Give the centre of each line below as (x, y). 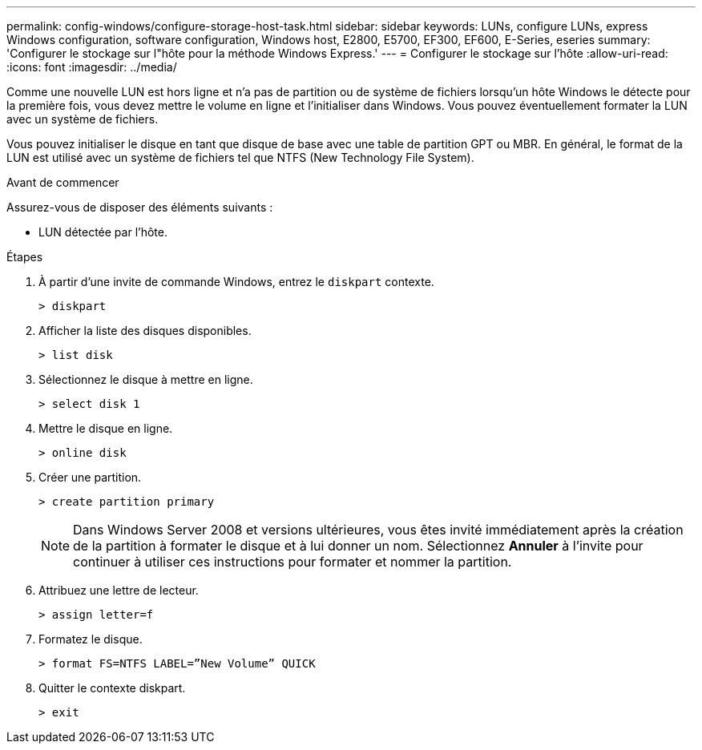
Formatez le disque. (91, 639)
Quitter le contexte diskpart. (112, 688)
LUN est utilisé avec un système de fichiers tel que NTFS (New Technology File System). (240, 157)
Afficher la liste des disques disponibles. (145, 331)
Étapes (25, 257)
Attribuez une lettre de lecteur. (119, 590)
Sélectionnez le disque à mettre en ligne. (146, 379)
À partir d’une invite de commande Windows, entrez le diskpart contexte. (236, 282)
